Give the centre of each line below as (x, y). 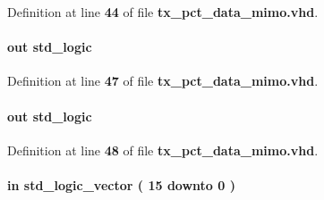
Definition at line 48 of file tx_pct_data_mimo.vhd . (163, 150)
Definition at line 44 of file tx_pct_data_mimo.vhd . (163, 12)
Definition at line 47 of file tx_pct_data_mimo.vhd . (163, 81)
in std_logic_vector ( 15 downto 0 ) (121, 184)
